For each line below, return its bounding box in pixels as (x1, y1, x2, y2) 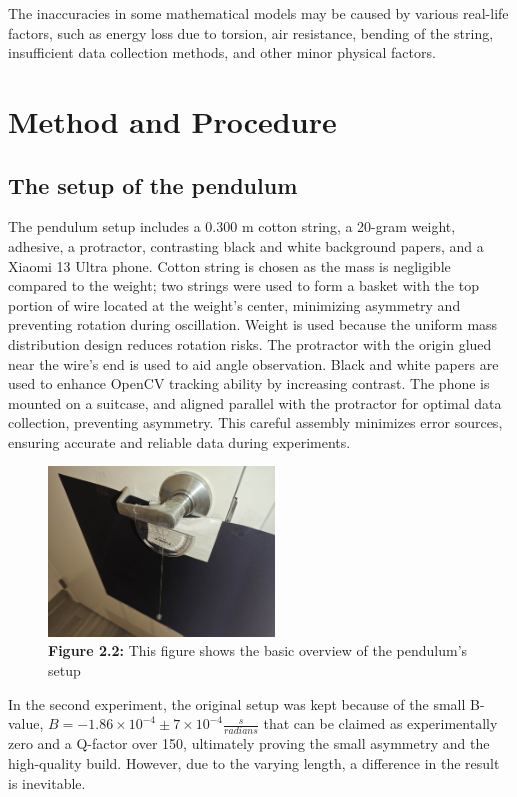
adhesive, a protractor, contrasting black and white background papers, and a (8, 235, 484, 256)
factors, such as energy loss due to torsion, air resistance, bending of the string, (8, 22, 494, 43)
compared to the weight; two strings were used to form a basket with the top (8, 275, 479, 296)
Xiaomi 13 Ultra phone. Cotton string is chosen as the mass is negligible (8, 255, 451, 276)
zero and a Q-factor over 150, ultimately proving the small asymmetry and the (8, 733, 490, 754)
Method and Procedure (8, 100, 337, 141)
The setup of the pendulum (8, 169, 298, 200)
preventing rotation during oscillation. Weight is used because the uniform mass (8, 314, 498, 335)
